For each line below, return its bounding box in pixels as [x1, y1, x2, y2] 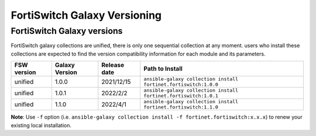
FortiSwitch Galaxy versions [11, 26, 123, 36]
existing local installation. [11, 121, 72, 128]
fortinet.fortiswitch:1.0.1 [143, 93, 219, 99]
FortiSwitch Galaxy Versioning [11, 9, 162, 22]
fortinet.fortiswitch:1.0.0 [143, 82, 219, 88]
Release [101, 61, 125, 69]
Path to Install [143, 65, 183, 73]
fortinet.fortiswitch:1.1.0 [143, 104, 219, 110]
